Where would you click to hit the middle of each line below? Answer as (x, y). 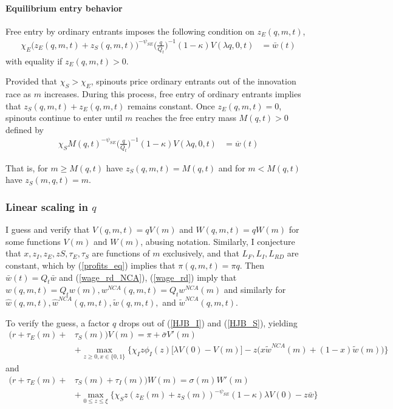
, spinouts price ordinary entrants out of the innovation (193, 81)
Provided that (32, 81)
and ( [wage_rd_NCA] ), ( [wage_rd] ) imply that (148, 277)
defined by (25, 129)
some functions (33, 241)
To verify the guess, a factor (58, 322)
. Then (252, 265)
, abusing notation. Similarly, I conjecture (218, 241)
